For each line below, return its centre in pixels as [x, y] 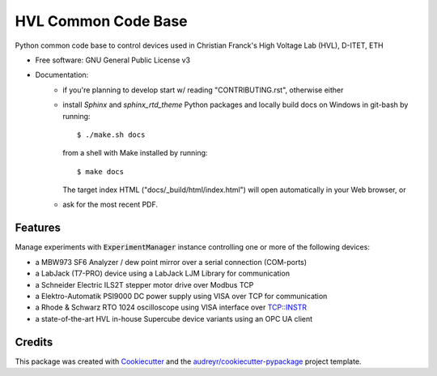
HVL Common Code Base [101, 21]
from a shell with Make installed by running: [135, 153]
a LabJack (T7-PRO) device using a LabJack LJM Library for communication [163, 273]
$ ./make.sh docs [111, 135]
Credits [34, 342]
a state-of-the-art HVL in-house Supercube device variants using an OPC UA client [174, 318]
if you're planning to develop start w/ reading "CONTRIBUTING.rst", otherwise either [203, 90]
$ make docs [101, 171]
